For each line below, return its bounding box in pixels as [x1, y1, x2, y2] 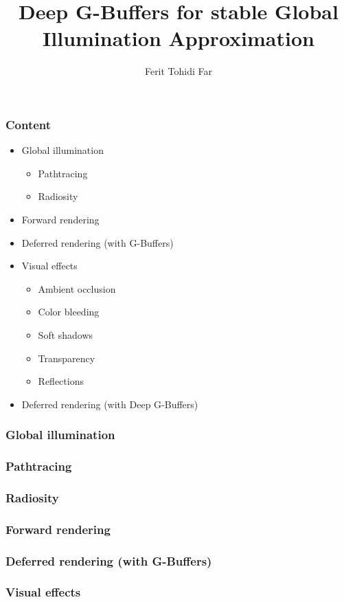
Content [5, 115, 51, 133]
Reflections [38, 374, 84, 388]
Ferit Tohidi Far [144, 64, 213, 78]
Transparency [38, 350, 95, 365]
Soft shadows [38, 327, 93, 342]
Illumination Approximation [43, 24, 314, 52]
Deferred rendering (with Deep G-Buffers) [21, 397, 198, 411]
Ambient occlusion [38, 281, 116, 296]
